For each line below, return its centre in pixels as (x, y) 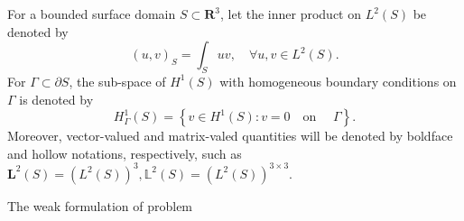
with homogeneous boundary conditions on (338, 81)
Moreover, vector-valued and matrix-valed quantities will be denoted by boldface (230, 136)
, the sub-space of (117, 81)
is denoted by (56, 99)
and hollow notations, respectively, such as (125, 153)
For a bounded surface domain (92, 14)
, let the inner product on (291, 14)
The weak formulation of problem (100, 205)
